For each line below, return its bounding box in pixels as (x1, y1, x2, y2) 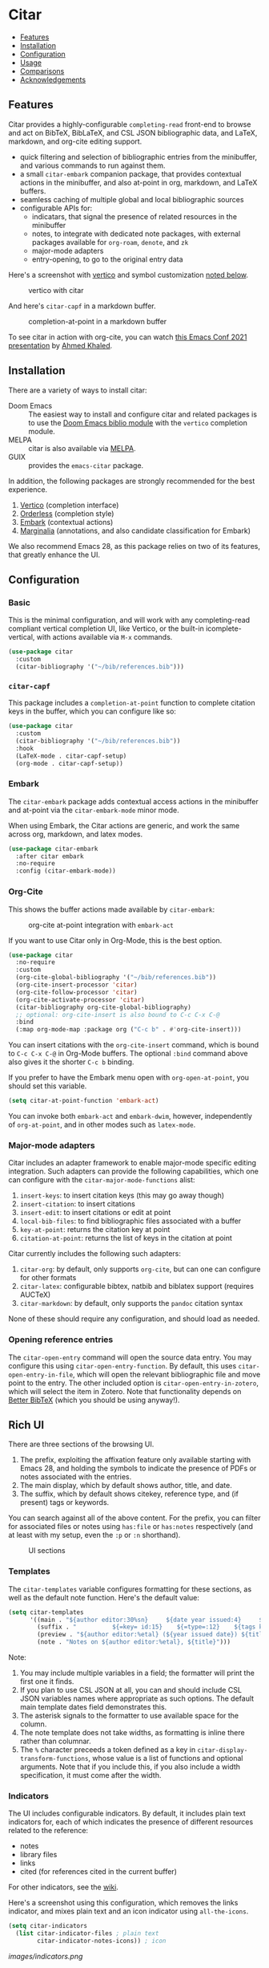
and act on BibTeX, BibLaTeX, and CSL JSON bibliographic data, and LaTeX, (8, 128, 258, 137)
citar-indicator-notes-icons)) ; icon (37, 1937, 167, 1946)
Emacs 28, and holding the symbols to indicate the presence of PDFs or (19, 1463, 257, 1474)
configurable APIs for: (19, 203, 93, 213)
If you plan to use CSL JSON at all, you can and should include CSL (19, 1685, 243, 1695)
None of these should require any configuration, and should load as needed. (8, 1314, 260, 1324)
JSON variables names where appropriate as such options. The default (19, 1694, 255, 1703)
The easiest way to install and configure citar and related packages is (28, 409, 258, 419)
